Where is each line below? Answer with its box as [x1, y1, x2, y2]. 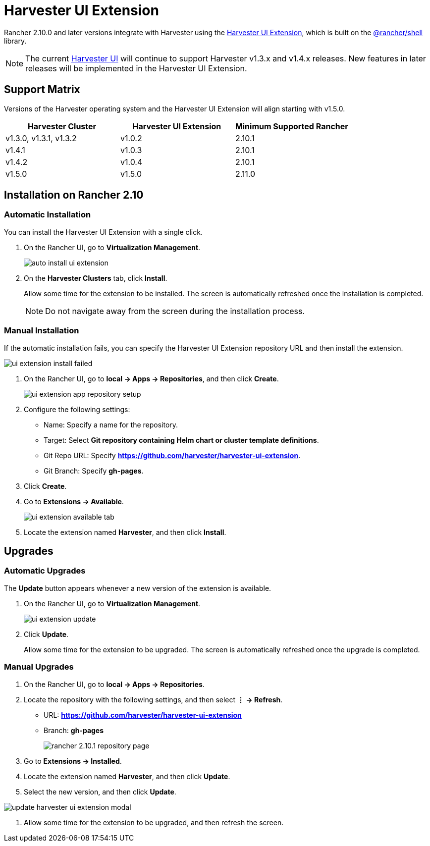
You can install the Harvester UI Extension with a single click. [4, 227, 203, 236]
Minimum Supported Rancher [235, 121, 348, 131]
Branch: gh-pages [44, 726, 104, 735]
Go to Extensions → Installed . [24, 756, 122, 765]
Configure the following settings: [24, 405, 130, 414]
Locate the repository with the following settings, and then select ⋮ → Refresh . [24, 695, 283, 704]
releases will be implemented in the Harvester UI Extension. [25, 63, 247, 73]
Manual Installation [4, 325, 79, 336]
